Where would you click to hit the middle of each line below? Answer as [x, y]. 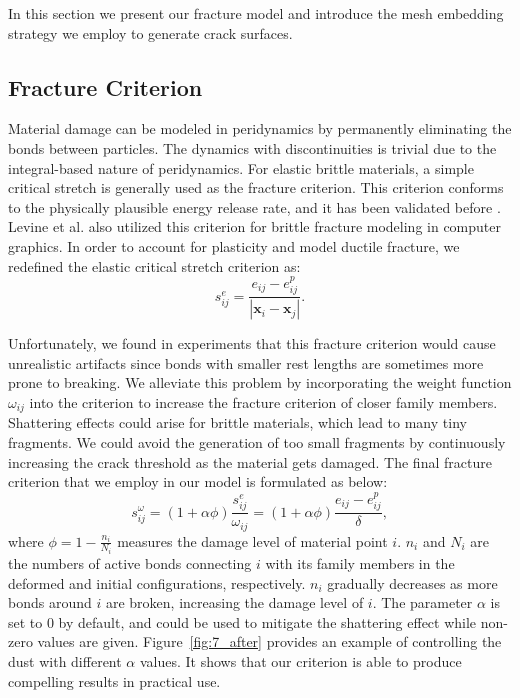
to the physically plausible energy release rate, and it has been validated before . [254, 206]
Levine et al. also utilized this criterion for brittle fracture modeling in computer [254, 226]
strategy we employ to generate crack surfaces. [150, 32]
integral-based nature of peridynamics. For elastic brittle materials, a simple [241, 167]
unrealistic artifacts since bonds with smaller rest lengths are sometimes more [246, 362]
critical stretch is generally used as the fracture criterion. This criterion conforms [256, 187]
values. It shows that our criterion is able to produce [300, 661]
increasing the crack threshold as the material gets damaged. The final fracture [250, 461]
